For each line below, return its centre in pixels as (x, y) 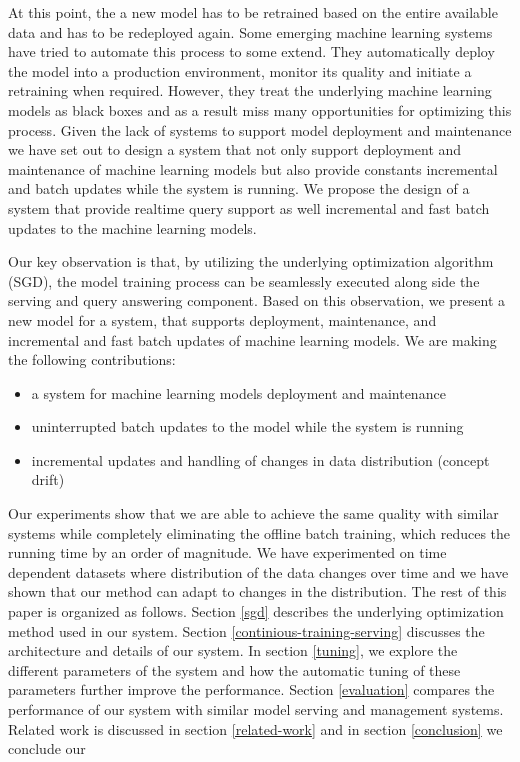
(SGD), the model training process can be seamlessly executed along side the (244, 280)
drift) (48, 479)
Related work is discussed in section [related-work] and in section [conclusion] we (255, 728)
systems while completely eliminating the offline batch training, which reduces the (259, 532)
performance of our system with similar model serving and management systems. (256, 709)
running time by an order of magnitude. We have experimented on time (227, 552)
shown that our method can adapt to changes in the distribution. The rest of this (257, 591)
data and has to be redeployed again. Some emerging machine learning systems (250, 31)
